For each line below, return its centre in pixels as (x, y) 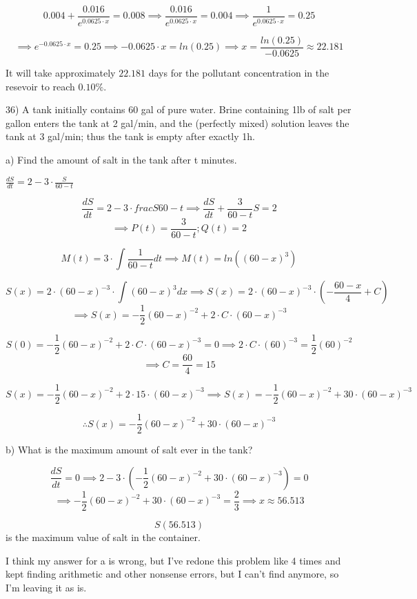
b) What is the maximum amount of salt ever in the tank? (129, 450)
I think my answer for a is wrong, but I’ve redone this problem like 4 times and (173, 560)
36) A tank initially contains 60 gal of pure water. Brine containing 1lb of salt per (179, 109)
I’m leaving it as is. (46, 587)
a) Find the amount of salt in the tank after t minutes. (121, 159)
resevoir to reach (40, 86)
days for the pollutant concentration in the (239, 72)
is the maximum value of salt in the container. (103, 537)
